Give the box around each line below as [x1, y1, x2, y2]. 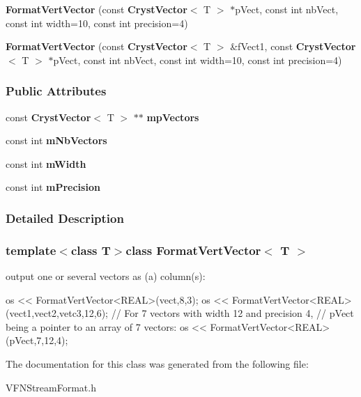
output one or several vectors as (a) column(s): [6, 269, 206, 283]
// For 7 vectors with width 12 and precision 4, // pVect [111, 306, 354, 320]
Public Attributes [6, 82, 107, 100]
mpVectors [146, 109, 199, 124]
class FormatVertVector [125, 241, 261, 258]
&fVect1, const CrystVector [230, 39, 356, 54]
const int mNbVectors [6, 133, 107, 148]
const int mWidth [6, 156, 86, 171]
